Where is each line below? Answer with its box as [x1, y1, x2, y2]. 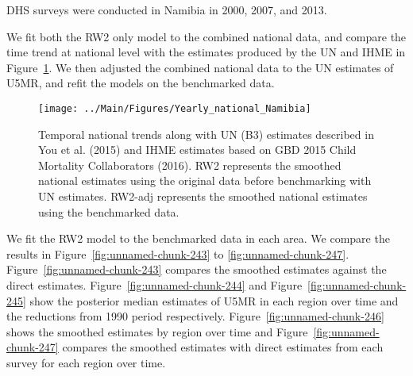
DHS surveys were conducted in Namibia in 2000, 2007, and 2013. [6, 2, 327, 17]
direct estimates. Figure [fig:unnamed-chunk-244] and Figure [6, 276, 303, 293]
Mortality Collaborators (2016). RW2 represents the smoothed [38, 156, 342, 173]
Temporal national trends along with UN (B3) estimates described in [38, 125, 374, 142]
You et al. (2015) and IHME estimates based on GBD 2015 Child [38, 141, 357, 158]
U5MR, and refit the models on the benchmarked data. [6, 75, 275, 91]
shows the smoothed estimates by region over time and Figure [6, 323, 308, 340]
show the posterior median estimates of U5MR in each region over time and [29, 292, 399, 309]
